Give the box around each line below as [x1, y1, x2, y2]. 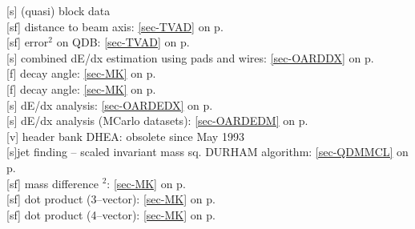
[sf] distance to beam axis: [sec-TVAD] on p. [6, 18, 224, 34]
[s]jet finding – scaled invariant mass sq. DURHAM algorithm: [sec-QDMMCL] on [6, 143, 409, 160]
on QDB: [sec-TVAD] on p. [56, 34, 190, 50]
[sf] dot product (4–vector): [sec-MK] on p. [6, 206, 216, 223]
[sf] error [6, 34, 49, 50]
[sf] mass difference [6, 175, 99, 191]
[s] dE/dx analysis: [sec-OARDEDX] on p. [6, 96, 213, 113]
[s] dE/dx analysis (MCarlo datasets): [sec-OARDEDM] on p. [6, 112, 308, 129]
